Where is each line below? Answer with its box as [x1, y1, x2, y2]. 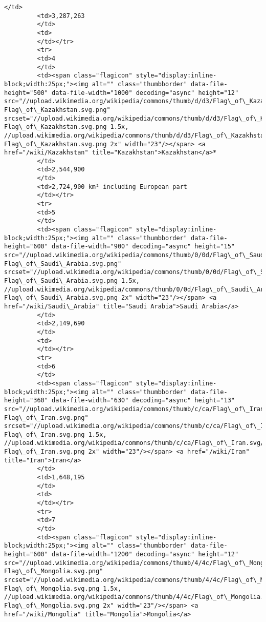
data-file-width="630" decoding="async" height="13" [52, 397, 235, 404]
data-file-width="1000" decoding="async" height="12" [52, 89, 239, 96]
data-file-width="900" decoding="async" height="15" [52, 243, 235, 250]
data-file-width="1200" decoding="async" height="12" [52, 551, 239, 558]
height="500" [4, 89, 48, 96]
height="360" [4, 397, 48, 404]
